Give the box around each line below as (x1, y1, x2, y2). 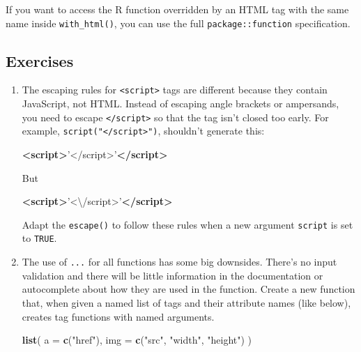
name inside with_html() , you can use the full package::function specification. (6, 15, 351, 30)
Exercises (6, 49, 74, 71)
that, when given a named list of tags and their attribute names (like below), (22, 295, 351, 309)
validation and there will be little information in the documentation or (22, 268, 323, 282)
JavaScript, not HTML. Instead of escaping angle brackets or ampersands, (22, 96, 339, 111)
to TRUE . (22, 231, 57, 245)
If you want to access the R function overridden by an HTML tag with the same (6, 2, 349, 16)
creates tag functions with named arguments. (22, 309, 215, 323)
